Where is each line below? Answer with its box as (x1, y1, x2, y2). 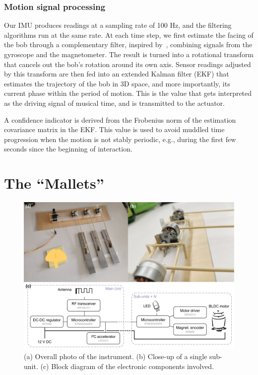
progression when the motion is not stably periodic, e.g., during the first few (4, 134, 236, 144)
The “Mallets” (4, 173, 104, 193)
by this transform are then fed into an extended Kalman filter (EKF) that (4, 69, 229, 79)
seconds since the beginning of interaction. (4, 144, 132, 154)
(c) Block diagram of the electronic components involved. (40, 361, 214, 371)
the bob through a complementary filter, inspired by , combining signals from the (4, 39, 253, 50)
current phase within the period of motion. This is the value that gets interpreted (4, 88, 252, 98)
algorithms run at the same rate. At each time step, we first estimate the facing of (4, 29, 254, 40)
